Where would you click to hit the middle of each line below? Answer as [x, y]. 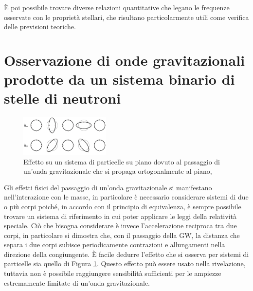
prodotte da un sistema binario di [119, 79]
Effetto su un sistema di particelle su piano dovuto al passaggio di [122, 161]
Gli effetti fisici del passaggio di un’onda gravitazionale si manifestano [108, 187]
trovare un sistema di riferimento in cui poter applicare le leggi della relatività [120, 216]
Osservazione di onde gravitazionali [125, 60]
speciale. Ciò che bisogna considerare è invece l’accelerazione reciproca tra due [120, 226]
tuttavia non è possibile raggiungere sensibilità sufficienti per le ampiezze [113, 273]
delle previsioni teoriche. [40, 27]
